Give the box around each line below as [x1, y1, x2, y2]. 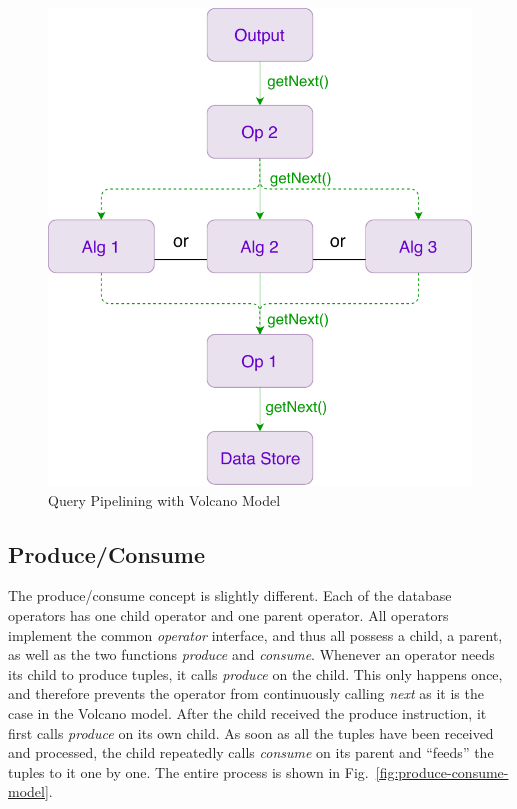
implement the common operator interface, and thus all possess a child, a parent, [8, 624, 503, 645]
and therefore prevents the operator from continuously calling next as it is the [8, 683, 484, 704]
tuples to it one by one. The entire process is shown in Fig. [8, 761, 369, 782]
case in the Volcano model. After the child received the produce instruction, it [8, 703, 487, 724]
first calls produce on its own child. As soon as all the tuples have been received [8, 722, 494, 743]
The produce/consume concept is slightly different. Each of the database [8, 585, 452, 606]
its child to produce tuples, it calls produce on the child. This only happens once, [8, 663, 503, 684]
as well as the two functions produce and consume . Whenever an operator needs [8, 644, 495, 665]
